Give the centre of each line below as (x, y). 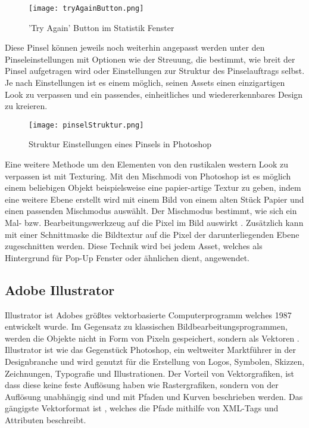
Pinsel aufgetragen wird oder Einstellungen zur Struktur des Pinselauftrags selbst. (155, 71)
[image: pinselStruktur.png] (86, 125)
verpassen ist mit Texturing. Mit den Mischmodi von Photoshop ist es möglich (148, 176)
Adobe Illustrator (60, 289)
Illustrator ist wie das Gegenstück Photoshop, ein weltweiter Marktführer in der (151, 350)
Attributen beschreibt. (46, 419)
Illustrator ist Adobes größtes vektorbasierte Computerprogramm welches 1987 (148, 314)
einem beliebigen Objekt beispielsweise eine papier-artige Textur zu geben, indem (153, 187)
